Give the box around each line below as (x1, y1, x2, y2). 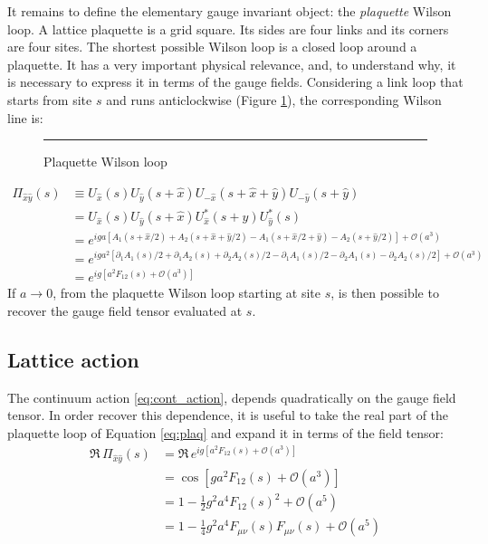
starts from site (7, 90, 92, 109)
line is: (7, 108, 43, 127)
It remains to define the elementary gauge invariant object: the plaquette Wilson (7, 2, 452, 20)
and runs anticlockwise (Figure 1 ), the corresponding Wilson (106, 90, 442, 109)
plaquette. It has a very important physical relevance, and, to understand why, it (7, 54, 456, 73)
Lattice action (7, 345, 139, 373)
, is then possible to (330, 283, 439, 302)
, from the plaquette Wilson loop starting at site (53, 283, 321, 302)
